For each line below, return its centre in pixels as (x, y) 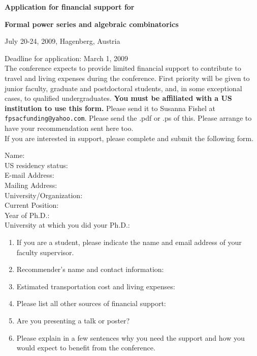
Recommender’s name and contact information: (90, 269)
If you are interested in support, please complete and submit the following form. (129, 138)
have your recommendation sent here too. (69, 128)
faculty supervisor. (45, 252)
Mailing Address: (31, 185)
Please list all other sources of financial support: (91, 303)
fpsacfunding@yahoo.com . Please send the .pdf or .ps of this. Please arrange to (128, 118)
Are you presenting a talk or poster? (73, 320)
